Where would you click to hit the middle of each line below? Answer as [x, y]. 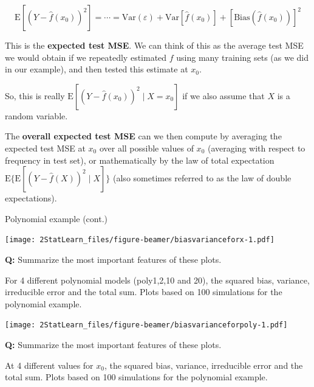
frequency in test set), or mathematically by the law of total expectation [140, 160]
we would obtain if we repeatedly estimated [86, 57]
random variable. [36, 115]
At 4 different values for [49, 365]
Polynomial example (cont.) [56, 218]
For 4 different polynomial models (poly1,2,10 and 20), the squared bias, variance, [157, 280]
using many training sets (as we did [243, 57]
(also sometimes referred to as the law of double [202, 178]
